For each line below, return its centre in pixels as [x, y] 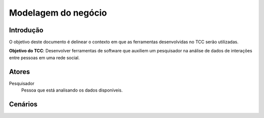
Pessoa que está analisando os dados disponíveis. [72, 90]
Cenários [23, 104]
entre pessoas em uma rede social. [44, 58]
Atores [20, 72]
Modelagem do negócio [58, 13]
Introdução [26, 30]
